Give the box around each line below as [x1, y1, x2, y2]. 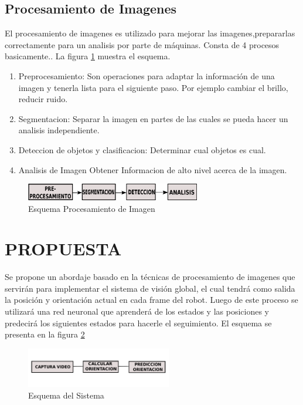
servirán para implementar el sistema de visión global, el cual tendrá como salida [5, 282, 295, 294]
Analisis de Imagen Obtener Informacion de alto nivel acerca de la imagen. [18, 163, 287, 176]
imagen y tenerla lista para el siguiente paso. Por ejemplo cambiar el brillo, [18, 81, 288, 93]
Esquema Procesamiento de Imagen [28, 202, 155, 214]
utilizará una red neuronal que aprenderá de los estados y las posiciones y [5, 305, 269, 318]
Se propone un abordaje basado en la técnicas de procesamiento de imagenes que [5, 271, 295, 283]
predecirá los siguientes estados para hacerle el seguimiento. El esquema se [5, 316, 272, 329]
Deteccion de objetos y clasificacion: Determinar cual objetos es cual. [18, 143, 266, 156]
